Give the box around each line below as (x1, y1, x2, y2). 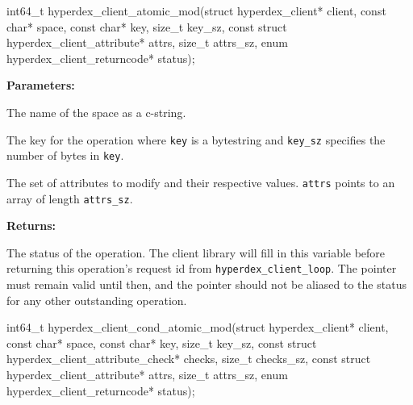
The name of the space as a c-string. (6, 103, 186, 120)
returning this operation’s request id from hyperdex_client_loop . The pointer (6, 260, 397, 277)
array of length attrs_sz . (6, 190, 133, 207)
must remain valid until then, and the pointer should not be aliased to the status (6, 276, 407, 293)
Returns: (6, 217, 56, 234)
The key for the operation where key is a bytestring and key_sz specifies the (6, 131, 386, 148)
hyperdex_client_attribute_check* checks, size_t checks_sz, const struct (6, 350, 371, 367)
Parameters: (6, 77, 75, 94)
